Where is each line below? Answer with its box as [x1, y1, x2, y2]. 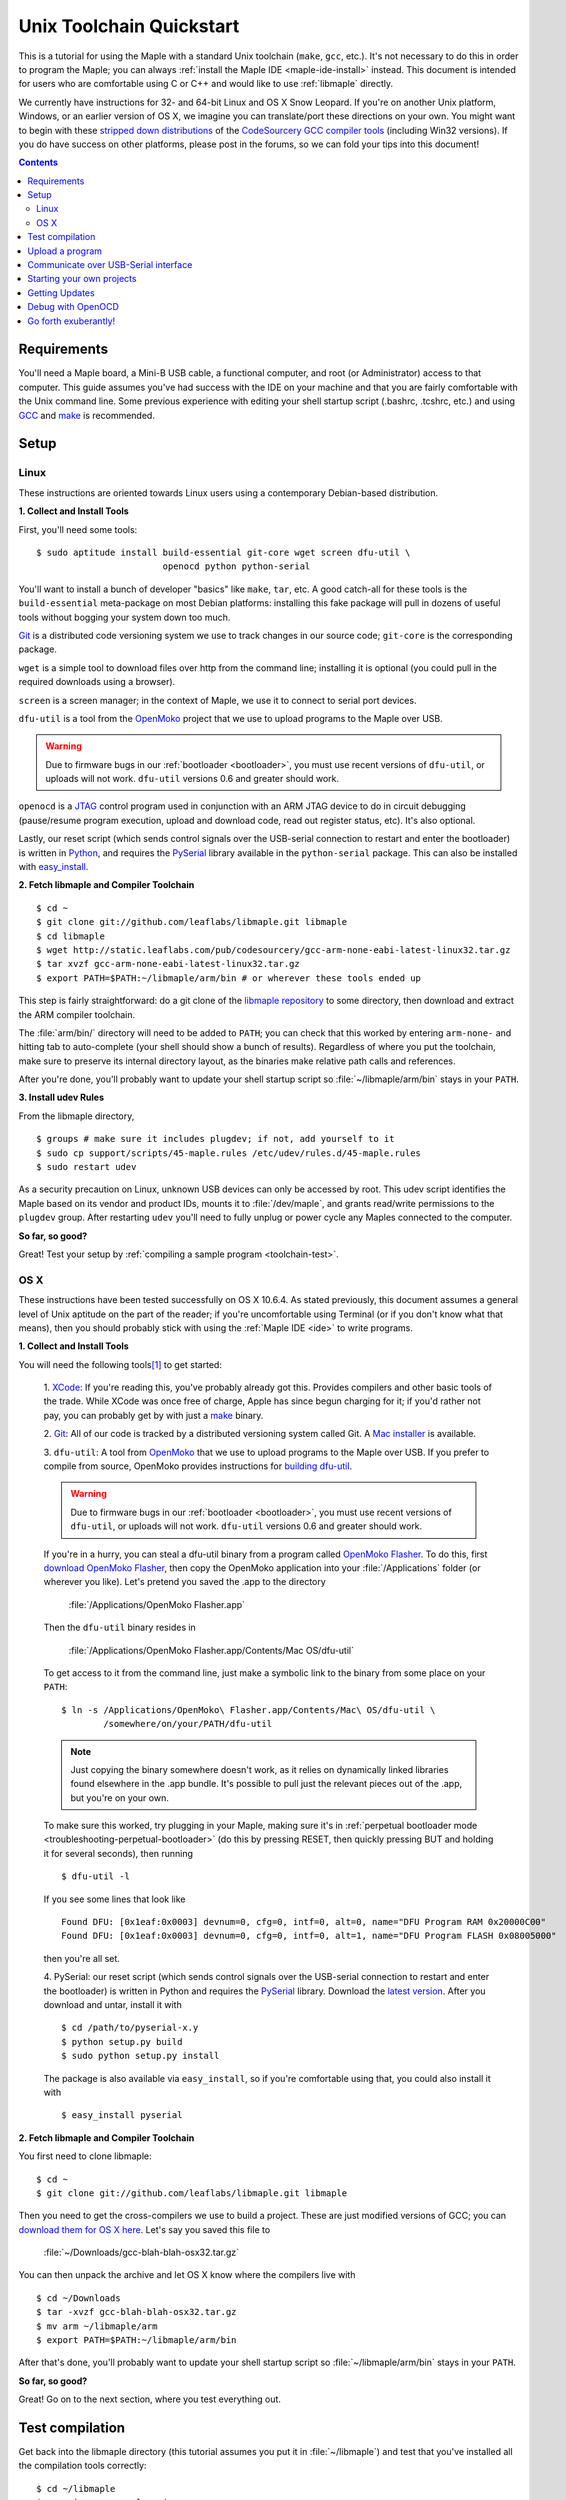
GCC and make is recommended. [18, 409, 155, 421]
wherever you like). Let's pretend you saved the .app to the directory [43, 1576, 327, 1588]
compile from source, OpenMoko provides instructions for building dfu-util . [43, 1460, 353, 1472]
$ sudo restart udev [36, 1161, 137, 1173]
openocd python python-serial [162, 561, 311, 572]
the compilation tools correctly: [18, 2460, 147, 2472]
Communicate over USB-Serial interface [27, 259, 193, 271]
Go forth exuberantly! [27, 315, 116, 327]
